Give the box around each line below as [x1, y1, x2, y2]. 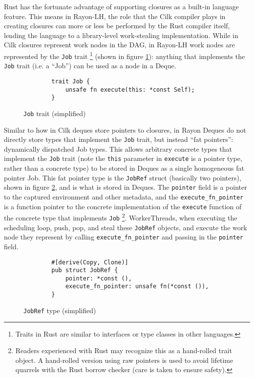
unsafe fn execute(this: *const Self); [65, 86, 195, 93]
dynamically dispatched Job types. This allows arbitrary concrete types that [4, 143, 233, 154]
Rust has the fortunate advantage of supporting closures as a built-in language [4, 1, 239, 11]
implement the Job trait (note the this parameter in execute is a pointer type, [4, 153, 242, 163]
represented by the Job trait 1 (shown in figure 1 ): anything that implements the [4, 49, 245, 61]
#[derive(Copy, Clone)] [51, 259, 128, 266]
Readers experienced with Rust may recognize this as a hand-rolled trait [15, 345, 232, 356]
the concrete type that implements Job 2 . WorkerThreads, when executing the [4, 211, 237, 222]
